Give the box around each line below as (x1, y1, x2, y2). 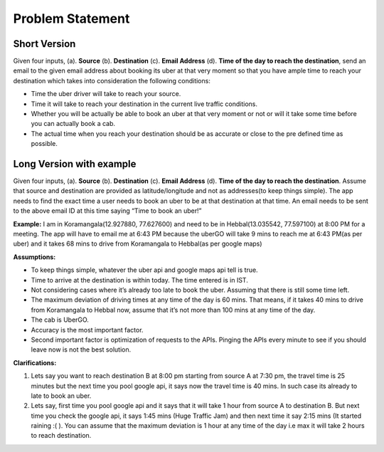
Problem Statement (13, 11, 130, 26)
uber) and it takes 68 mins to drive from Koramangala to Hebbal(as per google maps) (13, 239, 262, 248)
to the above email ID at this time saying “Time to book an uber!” (13, 206, 202, 215)
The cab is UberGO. (31, 315, 89, 324)
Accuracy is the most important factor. (31, 325, 144, 334)
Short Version (13, 38, 76, 50)
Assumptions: (13, 253, 56, 261)
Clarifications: (13, 358, 57, 367)
